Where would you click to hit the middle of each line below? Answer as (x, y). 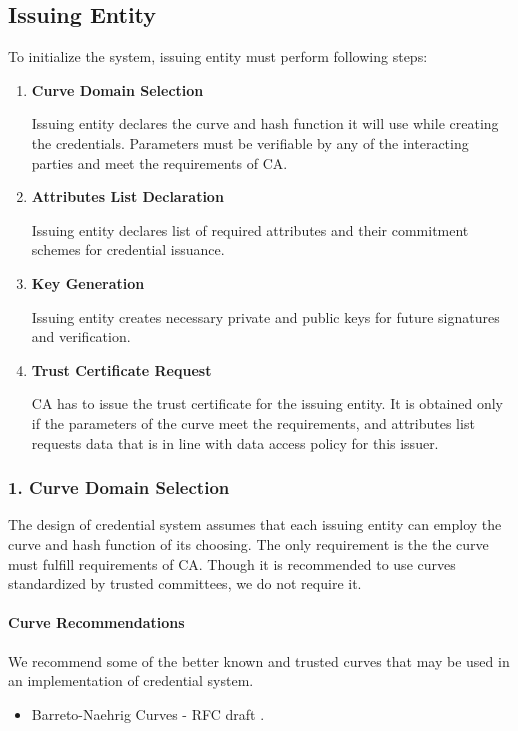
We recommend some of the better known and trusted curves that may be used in (259, 660)
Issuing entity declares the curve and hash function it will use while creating (265, 123)
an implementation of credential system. (131, 680)
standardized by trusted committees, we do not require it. (185, 583)
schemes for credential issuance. (128, 249)
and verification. (81, 336)
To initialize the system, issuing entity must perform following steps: (218, 56)
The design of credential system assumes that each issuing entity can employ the (255, 524)
